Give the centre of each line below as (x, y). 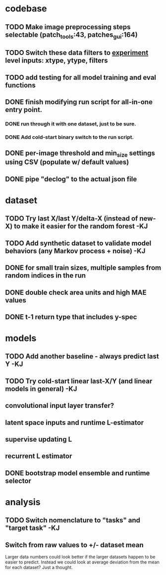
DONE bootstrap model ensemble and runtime (78, 473)
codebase (26, 9)
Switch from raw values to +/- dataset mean (74, 545)
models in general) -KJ (41, 389)
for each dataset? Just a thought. (39, 568)
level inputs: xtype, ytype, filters (56, 61)
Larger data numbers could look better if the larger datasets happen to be (80, 557)
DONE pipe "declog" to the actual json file (71, 179)
